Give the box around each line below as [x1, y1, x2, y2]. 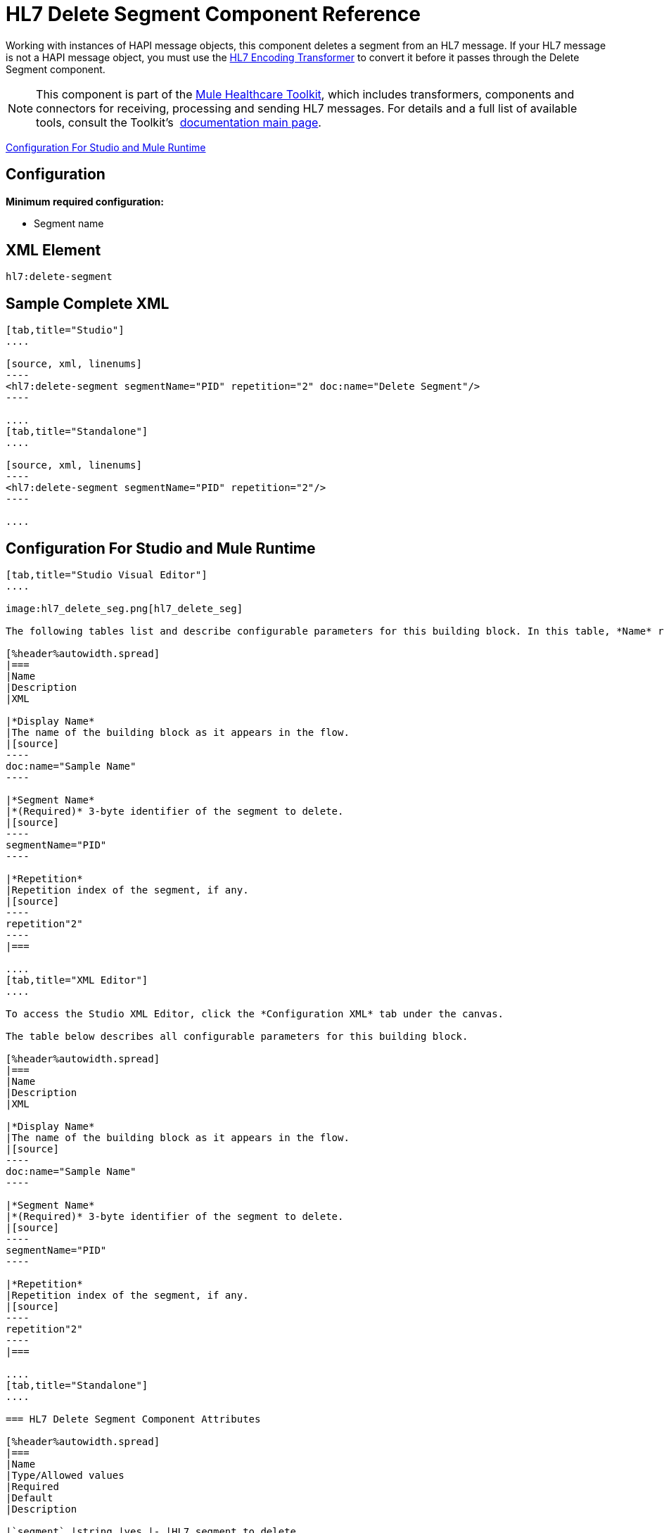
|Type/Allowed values [6, 1470, 124, 1482]
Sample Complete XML [6, 294, 170, 312]
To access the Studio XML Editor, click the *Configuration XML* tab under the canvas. [6, 1008, 504, 1020]
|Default [6, 1492, 53, 1504]
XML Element [6, 241, 101, 260]
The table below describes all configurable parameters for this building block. [6, 1031, 468, 1043]
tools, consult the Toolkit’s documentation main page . [36, 115, 321, 129]
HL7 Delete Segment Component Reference [6, 2, 421, 26]
